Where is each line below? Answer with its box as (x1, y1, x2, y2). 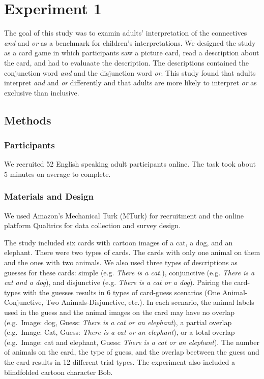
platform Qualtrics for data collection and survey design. (4, 220, 181, 231)
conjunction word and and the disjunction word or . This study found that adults (4, 67, 256, 78)
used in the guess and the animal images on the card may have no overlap (4, 307, 235, 318)
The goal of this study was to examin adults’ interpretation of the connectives (4, 27, 247, 38)
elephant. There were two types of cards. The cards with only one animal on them (4, 247, 260, 258)
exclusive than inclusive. (4, 87, 79, 98)
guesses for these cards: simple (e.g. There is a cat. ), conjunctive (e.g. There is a (4, 267, 255, 277)
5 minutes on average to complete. (4, 168, 111, 179)
